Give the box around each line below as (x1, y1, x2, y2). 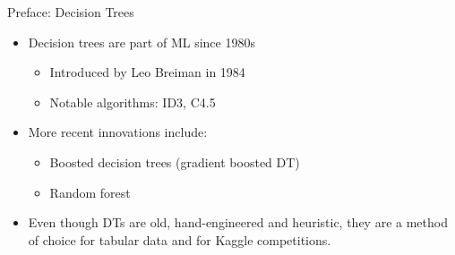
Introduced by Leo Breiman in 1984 (49, 63, 245, 81)
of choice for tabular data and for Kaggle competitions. (28, 230, 331, 249)
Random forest (49, 183, 131, 201)
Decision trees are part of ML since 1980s (28, 32, 255, 51)
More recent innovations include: (28, 123, 208, 141)
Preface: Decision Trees (7, 3, 134, 21)
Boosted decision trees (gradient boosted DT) (49, 152, 300, 171)
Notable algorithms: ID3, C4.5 (49, 92, 216, 111)
